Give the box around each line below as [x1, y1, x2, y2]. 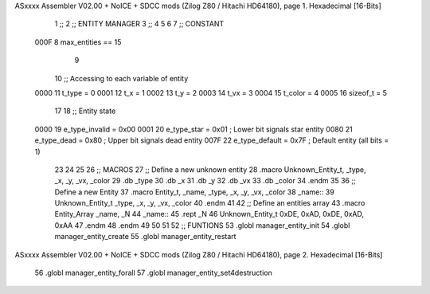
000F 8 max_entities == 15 [34, 37, 122, 47]
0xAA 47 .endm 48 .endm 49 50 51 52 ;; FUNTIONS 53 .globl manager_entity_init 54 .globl [54, 220, 350, 230]
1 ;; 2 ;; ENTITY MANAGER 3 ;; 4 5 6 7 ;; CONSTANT [54, 19, 225, 29]
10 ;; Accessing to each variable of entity [54, 73, 189, 83]
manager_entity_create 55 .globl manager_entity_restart [54, 232, 236, 241]
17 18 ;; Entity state [54, 106, 116, 116]
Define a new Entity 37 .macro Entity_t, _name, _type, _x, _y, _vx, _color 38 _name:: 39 [54, 187, 334, 197]
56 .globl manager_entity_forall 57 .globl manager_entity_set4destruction [34, 268, 272, 278]
